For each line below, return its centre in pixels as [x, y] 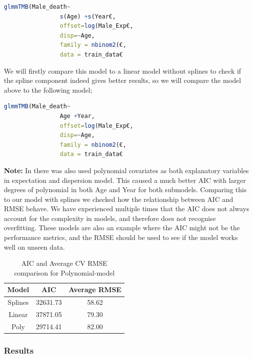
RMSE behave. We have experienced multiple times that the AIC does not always [126, 209]
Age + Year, [77, 116]
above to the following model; [48, 89]
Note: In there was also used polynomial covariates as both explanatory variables [126, 170]
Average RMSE [95, 289]
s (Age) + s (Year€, [88, 16]
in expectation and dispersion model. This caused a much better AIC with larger [125, 180]
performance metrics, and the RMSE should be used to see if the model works [121, 237]
